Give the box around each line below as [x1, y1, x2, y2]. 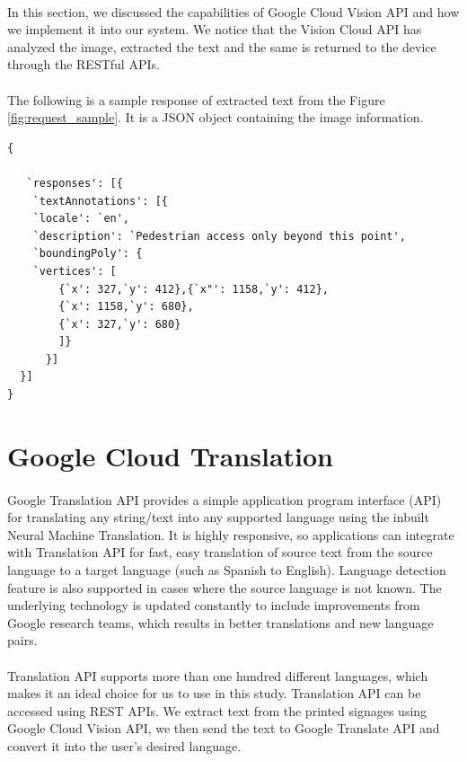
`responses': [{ [26, 176, 123, 190]
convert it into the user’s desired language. [7, 736, 242, 755]
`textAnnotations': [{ [32, 194, 168, 208]
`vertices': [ [32, 264, 117, 278]
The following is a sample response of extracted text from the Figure [7, 90, 385, 109]
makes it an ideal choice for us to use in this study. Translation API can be [7, 684, 421, 703]
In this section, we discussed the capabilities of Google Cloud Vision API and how [7, 2, 460, 21]
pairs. [7, 631, 38, 650]
